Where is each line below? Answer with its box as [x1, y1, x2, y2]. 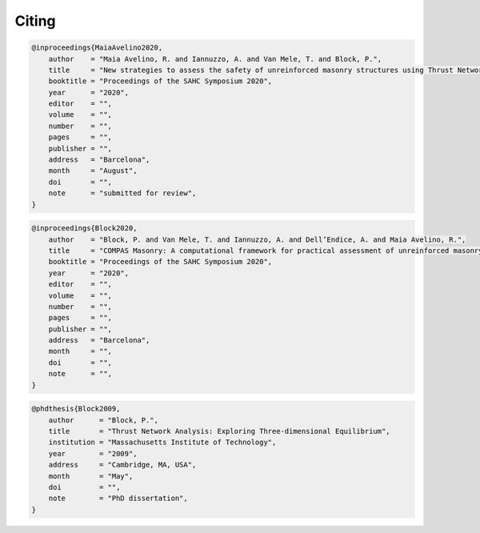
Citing [14, 12, 56, 30]
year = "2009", [48, 449, 138, 458]
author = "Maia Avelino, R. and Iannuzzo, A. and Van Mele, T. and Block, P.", [48, 54, 382, 63]
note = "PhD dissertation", [48, 494, 188, 503]
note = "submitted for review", [48, 189, 197, 198]
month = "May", [48, 471, 134, 480]
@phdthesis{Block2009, [31, 404, 121, 414]
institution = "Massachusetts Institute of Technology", [48, 438, 277, 447]
